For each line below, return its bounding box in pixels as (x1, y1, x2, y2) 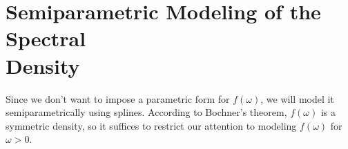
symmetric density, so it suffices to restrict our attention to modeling (6, 118, 297, 132)
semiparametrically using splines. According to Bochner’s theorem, (6, 105, 287, 119)
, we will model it (260, 91, 334, 106)
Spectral (6, 24, 86, 52)
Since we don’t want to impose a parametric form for (6, 91, 230, 106)
